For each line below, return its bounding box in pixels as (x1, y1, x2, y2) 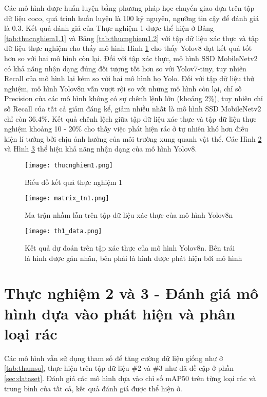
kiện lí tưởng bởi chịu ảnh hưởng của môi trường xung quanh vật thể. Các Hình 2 (4, 133, 262, 144)
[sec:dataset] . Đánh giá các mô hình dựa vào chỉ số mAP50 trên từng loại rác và (4, 372, 256, 383)
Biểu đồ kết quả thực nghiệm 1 (25, 176, 122, 187)
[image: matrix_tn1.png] (25, 195, 109, 202)
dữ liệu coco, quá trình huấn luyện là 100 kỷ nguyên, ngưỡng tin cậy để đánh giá (4, 12, 259, 23)
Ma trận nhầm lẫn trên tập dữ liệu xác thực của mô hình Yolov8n (25, 209, 233, 220)
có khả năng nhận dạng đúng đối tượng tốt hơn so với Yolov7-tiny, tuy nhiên (4, 63, 246, 73)
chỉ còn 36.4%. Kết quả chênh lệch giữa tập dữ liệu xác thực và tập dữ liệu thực (4, 113, 257, 124)
